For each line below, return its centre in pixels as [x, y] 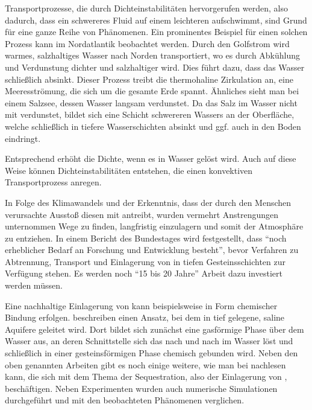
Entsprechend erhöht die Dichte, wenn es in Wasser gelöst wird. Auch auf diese [151, 159]
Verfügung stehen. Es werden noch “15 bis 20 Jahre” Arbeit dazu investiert [144, 273]
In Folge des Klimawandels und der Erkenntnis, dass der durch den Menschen [148, 202]
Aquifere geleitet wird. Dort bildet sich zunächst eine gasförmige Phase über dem [154, 329]
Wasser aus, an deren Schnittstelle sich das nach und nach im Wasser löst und [149, 341]
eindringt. [23, 138]
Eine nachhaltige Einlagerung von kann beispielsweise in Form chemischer [141, 305]
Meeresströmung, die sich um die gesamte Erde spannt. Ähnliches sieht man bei [152, 91]
